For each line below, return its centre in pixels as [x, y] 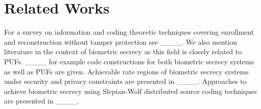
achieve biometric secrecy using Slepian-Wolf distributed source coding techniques [130, 91]
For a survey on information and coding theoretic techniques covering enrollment [129, 32]
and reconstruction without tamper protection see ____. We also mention [121, 41]
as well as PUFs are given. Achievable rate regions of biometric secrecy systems [126, 71]
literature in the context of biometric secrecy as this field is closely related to [123, 51]
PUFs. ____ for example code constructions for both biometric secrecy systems [129, 61]
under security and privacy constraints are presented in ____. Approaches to [125, 81]
